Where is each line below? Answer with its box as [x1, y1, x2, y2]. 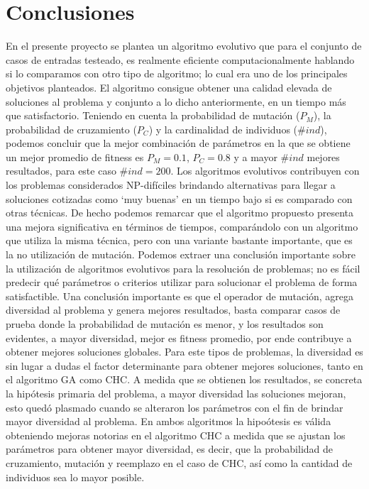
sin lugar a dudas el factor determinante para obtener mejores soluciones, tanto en [6, 358, 363, 373]
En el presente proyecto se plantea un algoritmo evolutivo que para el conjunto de [6, 38, 362, 53]
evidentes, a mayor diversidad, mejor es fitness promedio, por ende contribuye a [6, 330, 352, 345]
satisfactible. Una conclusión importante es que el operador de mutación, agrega [6, 288, 354, 303]
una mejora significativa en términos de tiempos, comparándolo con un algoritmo [6, 219, 358, 233]
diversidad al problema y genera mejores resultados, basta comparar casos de [6, 302, 341, 317]
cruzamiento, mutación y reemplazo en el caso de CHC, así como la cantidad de [6, 455, 353, 470]
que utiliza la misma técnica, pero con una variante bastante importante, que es [6, 233, 353, 248]
